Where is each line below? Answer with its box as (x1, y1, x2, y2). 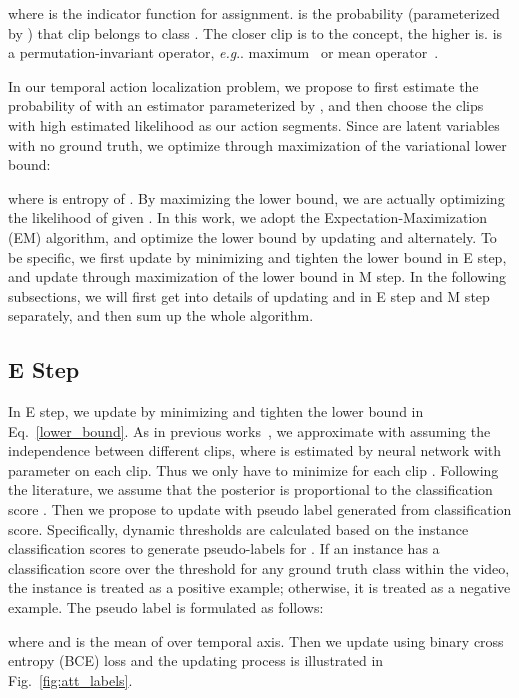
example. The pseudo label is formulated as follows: (8, 597, 324, 618)
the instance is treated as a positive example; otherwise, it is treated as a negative (8, 577, 511, 598)
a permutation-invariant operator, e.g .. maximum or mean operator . (8, 42, 439, 63)
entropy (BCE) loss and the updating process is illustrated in (8, 650, 384, 671)
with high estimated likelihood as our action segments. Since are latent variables (8, 114, 500, 135)
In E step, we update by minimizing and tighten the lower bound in (8, 401, 424, 422)
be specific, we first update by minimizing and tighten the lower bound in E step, (8, 246, 507, 267)
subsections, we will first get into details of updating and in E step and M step (8, 285, 490, 306)
